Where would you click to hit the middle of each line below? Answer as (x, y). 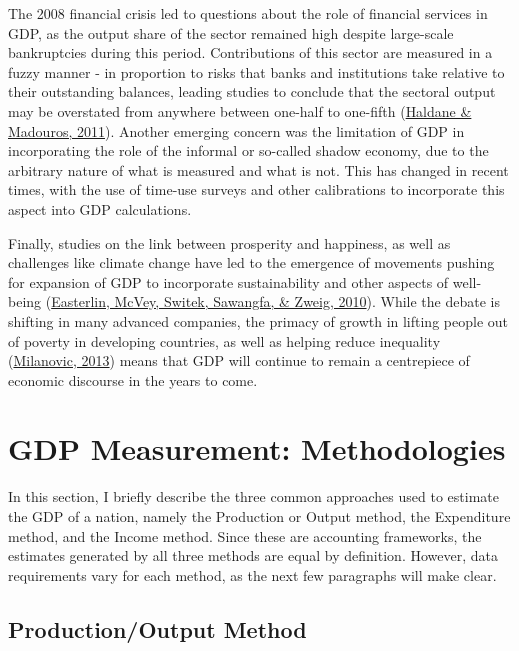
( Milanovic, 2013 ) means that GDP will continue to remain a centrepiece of (239, 360)
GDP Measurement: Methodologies (257, 448)
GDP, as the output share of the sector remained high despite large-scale (231, 32)
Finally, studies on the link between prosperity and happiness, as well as (229, 242)
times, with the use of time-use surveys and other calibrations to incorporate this (256, 189)
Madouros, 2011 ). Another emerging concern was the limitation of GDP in (236, 130)
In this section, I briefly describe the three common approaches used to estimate (253, 496)
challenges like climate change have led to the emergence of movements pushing (251, 262)
